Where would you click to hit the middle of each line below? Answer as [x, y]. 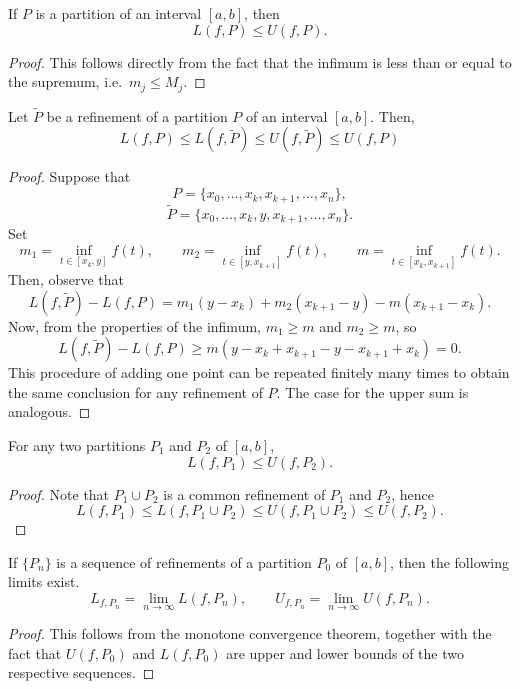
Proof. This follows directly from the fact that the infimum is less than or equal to [260, 61]
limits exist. [44, 581]
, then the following [450, 561]
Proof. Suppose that [69, 176]
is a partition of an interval [118, 13]
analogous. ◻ [49, 411]
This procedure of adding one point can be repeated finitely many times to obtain [259, 372]
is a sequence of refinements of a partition [184, 561]
